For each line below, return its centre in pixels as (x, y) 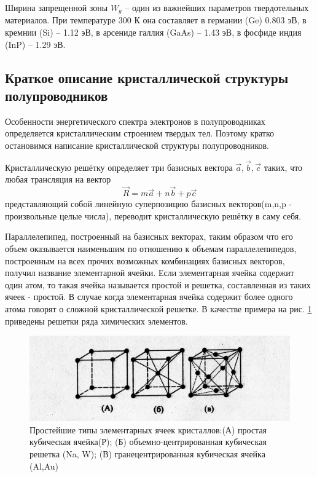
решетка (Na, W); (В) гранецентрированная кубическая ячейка (147, 454)
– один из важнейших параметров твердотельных (217, 7)
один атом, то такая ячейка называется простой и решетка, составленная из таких (158, 284)
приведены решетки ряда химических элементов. (96, 321)
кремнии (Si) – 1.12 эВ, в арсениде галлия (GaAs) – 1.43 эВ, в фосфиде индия (153, 32)
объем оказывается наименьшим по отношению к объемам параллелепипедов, (151, 249)
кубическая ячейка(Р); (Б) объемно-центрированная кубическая (148, 442)
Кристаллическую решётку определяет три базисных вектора (119, 167)
